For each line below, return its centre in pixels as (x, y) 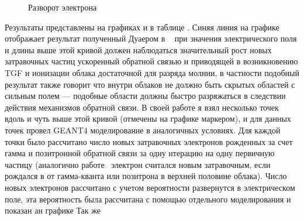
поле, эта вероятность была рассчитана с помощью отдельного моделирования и (148, 199)
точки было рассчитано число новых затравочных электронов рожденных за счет (149, 141)
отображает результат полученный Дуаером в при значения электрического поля (151, 38)
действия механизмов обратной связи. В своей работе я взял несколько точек (142, 107)
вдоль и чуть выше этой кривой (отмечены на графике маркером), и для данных (148, 118)
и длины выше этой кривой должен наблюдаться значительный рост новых (138, 49)
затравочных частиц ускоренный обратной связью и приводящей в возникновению (151, 61)
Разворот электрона (63, 7)
